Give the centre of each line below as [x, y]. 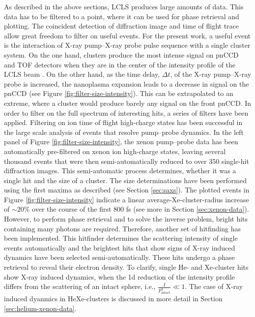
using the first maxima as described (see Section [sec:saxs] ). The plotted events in [127, 190]
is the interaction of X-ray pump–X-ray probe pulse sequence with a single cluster [127, 45]
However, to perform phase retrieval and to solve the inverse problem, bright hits [126, 219]
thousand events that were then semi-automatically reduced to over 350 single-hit [127, 161]
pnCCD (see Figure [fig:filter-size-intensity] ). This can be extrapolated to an [119, 93]
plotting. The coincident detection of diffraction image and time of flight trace [122, 26]
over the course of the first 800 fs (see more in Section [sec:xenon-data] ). [141, 209]
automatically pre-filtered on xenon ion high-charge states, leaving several [115, 151]
